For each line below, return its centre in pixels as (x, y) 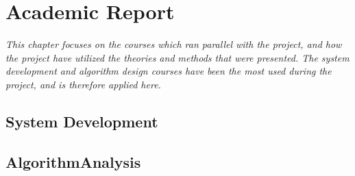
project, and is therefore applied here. (83, 84)
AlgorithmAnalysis (73, 161)
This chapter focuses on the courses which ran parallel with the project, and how (174, 44)
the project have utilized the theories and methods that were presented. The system (177, 57)
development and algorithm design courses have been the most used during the (169, 71)
